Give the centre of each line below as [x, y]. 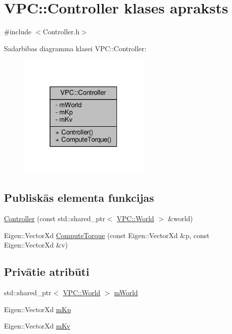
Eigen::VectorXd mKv [37, 326]
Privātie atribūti [47, 272]
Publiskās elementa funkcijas [79, 198]
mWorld [126, 292]
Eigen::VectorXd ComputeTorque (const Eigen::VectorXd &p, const [107, 235]
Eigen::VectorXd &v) [36, 245]
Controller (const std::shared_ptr [55, 218]
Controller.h [61, 32]
